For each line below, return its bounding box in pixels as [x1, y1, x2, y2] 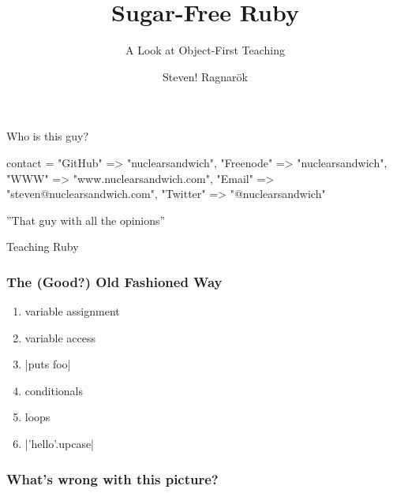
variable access [24, 329, 96, 345]
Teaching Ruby [6, 238, 79, 255]
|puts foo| [24, 356, 71, 372]
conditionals [24, 382, 84, 398]
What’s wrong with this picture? [6, 469, 219, 488]
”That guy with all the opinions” [6, 211, 166, 228]
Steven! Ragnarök [163, 68, 248, 84]
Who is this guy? [6, 128, 88, 144]
